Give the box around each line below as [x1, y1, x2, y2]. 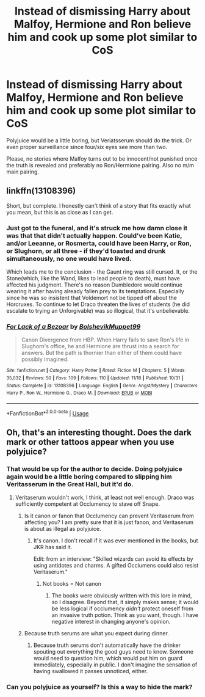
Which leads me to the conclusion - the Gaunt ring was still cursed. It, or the [6, 268, 198, 276]
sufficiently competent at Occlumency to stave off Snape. [15, 500, 160, 508]
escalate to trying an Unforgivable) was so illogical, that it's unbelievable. [6, 307, 190, 315]
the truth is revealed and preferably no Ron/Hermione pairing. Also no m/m [6, 161, 194, 169]
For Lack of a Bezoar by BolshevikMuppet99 [6, 322, 141, 330]
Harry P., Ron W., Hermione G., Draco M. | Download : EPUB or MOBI [6, 390, 153, 396]
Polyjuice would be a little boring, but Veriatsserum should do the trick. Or [6, 136, 192, 144]
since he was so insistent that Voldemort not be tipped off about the [6, 294, 177, 302]
